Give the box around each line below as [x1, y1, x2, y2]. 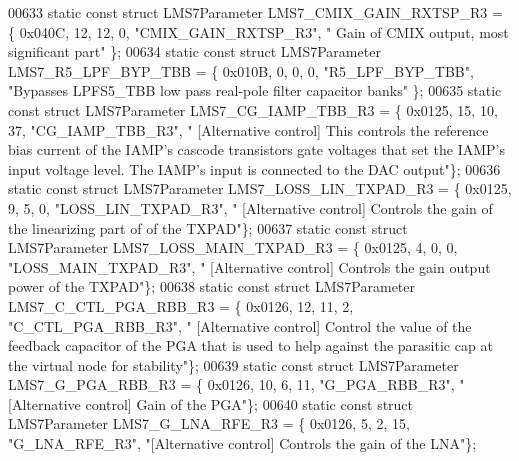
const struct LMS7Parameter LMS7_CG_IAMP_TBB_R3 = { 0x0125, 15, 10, [8, 99, 498, 120]
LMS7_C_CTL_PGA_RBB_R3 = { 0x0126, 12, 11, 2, [8, 295, 354, 316]
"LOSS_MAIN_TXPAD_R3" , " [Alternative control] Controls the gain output [8, 256, 491, 277]
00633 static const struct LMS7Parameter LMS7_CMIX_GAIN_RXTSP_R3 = [8, 2, 503, 22]
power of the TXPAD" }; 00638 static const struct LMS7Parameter [8, 276, 415, 297]
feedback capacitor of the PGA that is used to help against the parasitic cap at [8, 335, 493, 356]
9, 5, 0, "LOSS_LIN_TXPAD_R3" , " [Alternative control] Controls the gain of [8, 197, 493, 218]
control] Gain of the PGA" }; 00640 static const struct [85, 393, 414, 414]
